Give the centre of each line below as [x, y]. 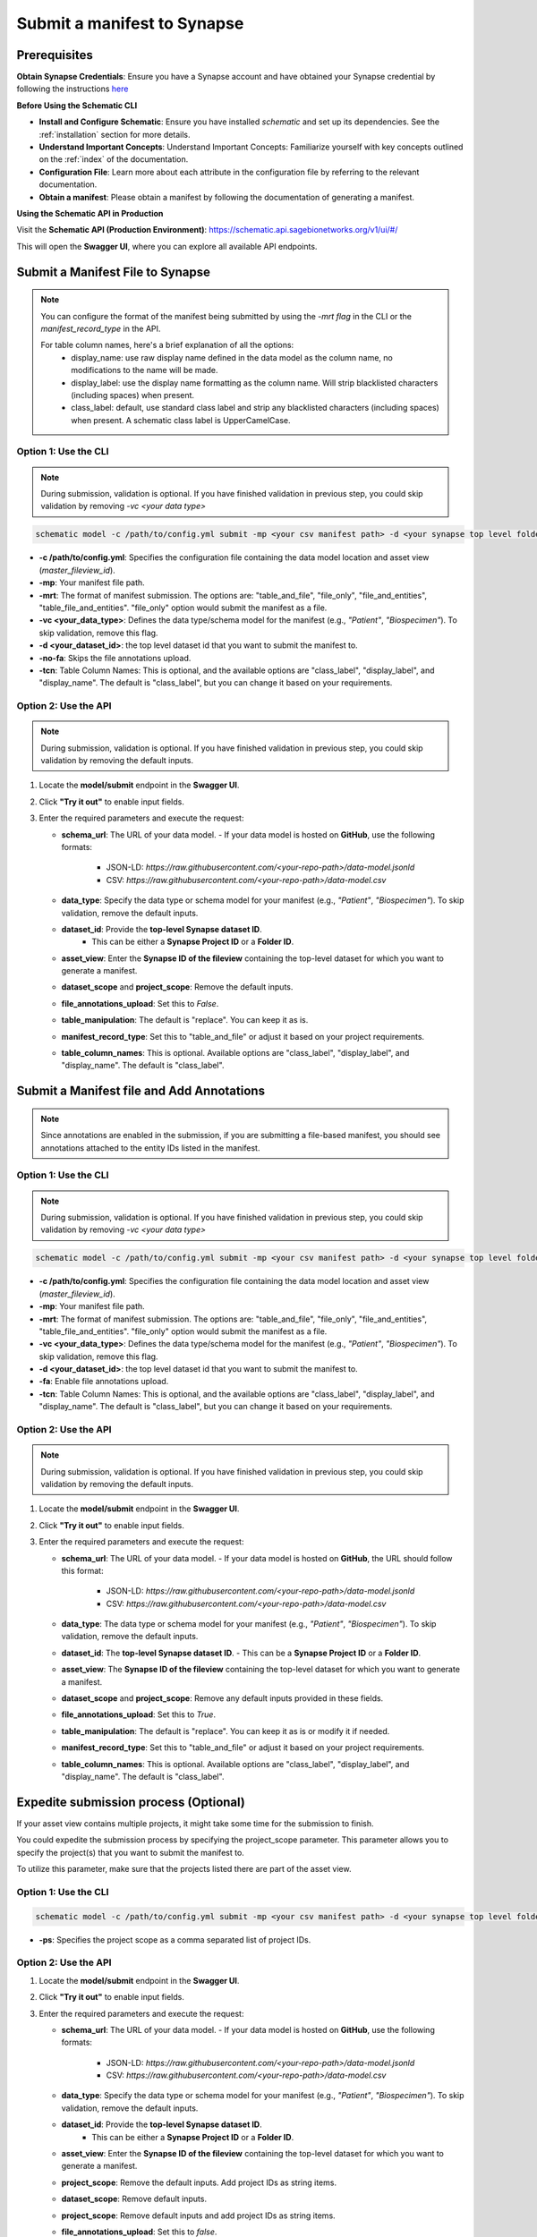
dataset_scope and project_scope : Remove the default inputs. [177, 987]
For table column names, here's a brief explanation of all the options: [167, 345]
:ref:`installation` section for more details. [115, 134]
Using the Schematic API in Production [90, 213]
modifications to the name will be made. [145, 370]
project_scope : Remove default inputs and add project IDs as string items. [198, 2216]
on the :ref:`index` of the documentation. [114, 159]
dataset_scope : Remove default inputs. [134, 2199]
